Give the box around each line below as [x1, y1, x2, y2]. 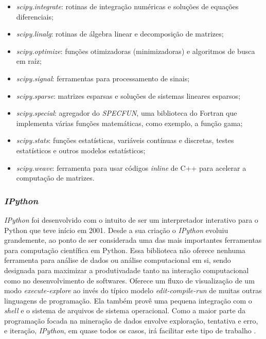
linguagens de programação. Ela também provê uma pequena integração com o [4, 295, 252, 306]
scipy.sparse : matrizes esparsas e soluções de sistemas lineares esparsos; [16, 90, 241, 101]
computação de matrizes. [16, 172, 95, 183]
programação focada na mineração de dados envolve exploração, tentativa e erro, [4, 315, 258, 326]
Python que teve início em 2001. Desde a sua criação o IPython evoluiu [4, 224, 228, 235]
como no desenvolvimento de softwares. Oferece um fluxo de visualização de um [4, 275, 255, 286]
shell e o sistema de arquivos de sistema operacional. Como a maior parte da [4, 305, 246, 316]
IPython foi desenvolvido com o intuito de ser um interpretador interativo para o [4, 214, 258, 225]
